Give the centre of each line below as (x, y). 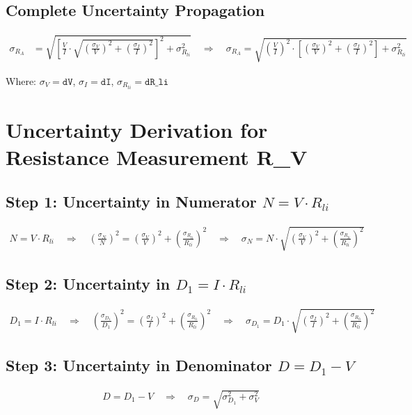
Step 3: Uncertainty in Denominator (139, 365)
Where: (21, 80)
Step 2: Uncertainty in (88, 283)
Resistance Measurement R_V (157, 157)
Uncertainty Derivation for (137, 130)
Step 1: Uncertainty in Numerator (131, 201)
